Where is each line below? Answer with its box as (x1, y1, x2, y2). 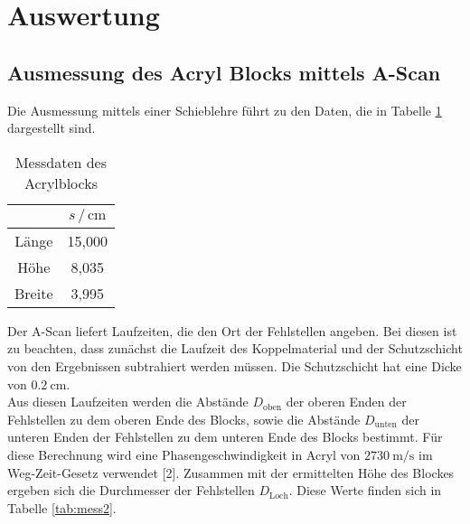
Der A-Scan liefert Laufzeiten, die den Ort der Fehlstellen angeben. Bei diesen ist (7, 321, 457, 340)
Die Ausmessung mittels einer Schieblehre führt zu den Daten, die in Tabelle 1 (7, 100, 442, 119)
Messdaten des (14, 151, 108, 173)
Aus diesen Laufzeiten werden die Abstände (7, 392, 249, 411)
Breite (14, 282, 53, 304)
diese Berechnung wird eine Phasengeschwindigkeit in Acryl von (7, 444, 361, 463)
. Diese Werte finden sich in (288, 481, 442, 500)
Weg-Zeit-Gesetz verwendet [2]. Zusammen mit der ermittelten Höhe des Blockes (7, 463, 455, 482)
